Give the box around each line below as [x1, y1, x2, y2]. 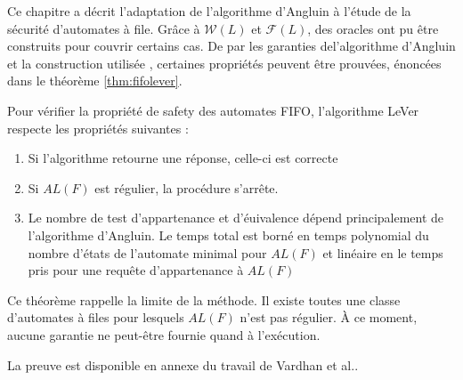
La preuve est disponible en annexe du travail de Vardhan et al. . [7, 355, 359, 374]
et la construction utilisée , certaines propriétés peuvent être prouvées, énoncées [7, 53, 442, 72]
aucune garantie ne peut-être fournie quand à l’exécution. [7, 325, 321, 344]
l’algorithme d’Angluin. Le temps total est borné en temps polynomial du [28, 225, 429, 244]
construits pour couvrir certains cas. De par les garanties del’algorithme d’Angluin [7, 36, 456, 55]
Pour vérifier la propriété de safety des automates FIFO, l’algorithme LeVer [7, 101, 419, 119]
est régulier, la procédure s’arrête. [94, 178, 279, 197]
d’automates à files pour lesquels [7, 308, 184, 327]
